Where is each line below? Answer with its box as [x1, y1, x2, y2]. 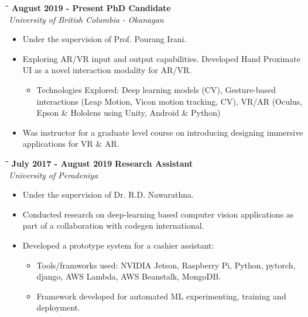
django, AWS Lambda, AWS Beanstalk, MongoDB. [36, 270, 221, 282]
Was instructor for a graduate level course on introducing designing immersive [22, 126, 303, 138]
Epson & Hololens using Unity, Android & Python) [36, 106, 221, 119]
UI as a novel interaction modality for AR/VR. [22, 64, 192, 76]
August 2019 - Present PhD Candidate [11, 2, 171, 13]
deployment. [36, 301, 80, 313]
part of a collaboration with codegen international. [22, 219, 204, 232]
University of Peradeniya [9, 168, 98, 181]
